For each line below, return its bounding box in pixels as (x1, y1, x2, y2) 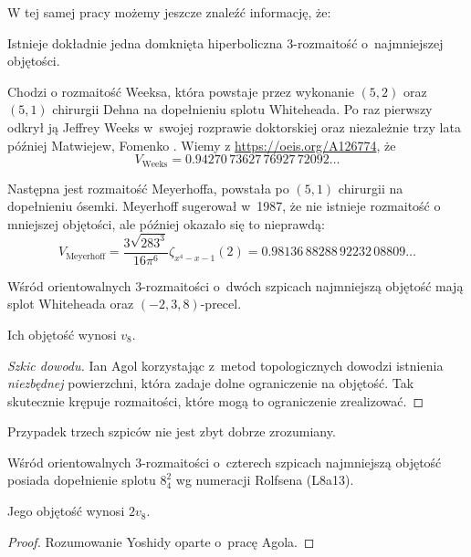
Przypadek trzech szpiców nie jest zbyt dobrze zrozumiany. (7, 422, 336, 441)
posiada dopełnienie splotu (7, 470, 156, 489)
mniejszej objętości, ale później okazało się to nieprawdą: (7, 214, 325, 233)
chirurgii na (338, 178, 403, 197)
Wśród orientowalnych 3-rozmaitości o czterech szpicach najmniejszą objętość (7, 452, 442, 471)
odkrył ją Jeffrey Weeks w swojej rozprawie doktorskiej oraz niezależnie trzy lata (7, 117, 461, 136)
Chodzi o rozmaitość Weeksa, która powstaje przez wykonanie (7, 81, 354, 100)
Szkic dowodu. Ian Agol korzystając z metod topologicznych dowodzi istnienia (7, 355, 444, 374)
